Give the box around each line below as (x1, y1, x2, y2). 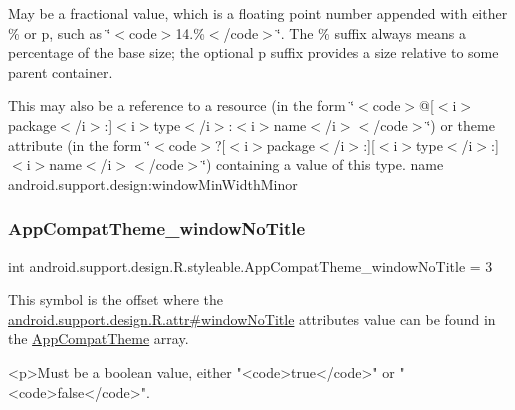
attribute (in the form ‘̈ (8, 134, 151, 155)
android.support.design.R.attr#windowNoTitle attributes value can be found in (8, 308, 496, 329)
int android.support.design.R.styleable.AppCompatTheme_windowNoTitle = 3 (8, 255, 493, 276)
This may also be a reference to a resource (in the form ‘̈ (8, 95, 355, 116)
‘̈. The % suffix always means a (276, 22, 467, 43)
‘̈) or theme (426, 114, 495, 135)
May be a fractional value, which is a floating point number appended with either (8, 3, 508, 23)
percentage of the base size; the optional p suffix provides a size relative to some (8, 42, 499, 63)
